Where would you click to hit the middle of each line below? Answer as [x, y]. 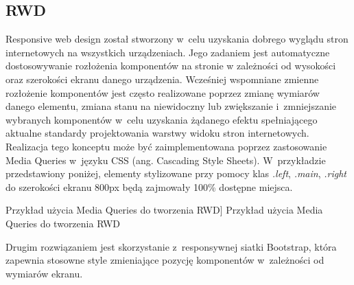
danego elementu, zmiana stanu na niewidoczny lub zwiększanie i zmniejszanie [171, 106]
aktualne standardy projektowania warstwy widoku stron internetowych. [157, 133]
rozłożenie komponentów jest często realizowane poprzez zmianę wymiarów [163, 92]
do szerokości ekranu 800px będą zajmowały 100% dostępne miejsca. [149, 186]
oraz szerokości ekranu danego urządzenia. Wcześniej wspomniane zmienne [162, 79]
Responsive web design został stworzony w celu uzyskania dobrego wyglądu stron [177, 39]
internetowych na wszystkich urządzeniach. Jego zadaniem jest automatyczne [168, 52]
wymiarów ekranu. [44, 273]
